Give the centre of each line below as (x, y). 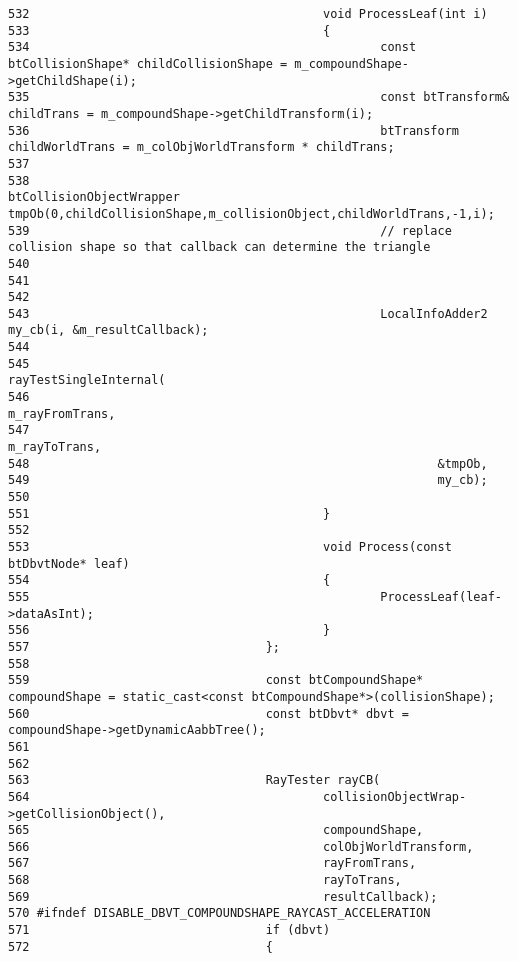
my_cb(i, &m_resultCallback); (108, 330)
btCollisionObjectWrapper (94, 197)
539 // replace (230, 230)
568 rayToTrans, (205, 880)
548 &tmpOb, (248, 463)
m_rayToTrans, (55, 447)
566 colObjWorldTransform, (241, 846)
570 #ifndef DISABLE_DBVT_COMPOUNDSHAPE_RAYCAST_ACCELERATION (219, 913)
